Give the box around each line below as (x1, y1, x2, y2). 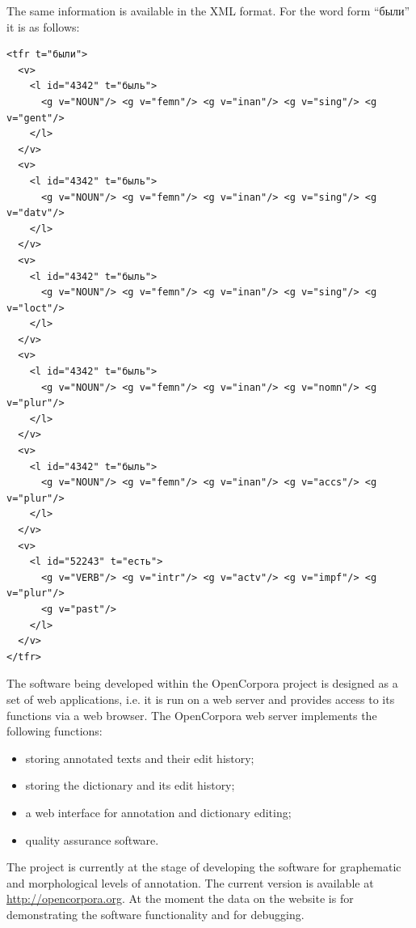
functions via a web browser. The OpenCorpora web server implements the (6, 706, 377, 723)
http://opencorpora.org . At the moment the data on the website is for (6, 890, 354, 907)
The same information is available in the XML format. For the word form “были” (6, 2, 410, 19)
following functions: (6, 722, 103, 739)
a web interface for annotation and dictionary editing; (25, 803, 292, 820)
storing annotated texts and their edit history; (25, 749, 254, 766)
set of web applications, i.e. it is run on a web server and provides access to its (6, 690, 395, 707)
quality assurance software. (25, 831, 159, 848)
